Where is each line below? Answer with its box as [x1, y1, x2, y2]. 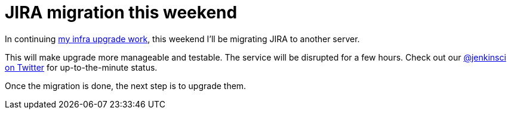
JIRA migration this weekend [5, 2, 238, 23]
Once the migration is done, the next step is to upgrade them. [5, 80, 247, 91]
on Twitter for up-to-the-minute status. [5, 62, 158, 72]
